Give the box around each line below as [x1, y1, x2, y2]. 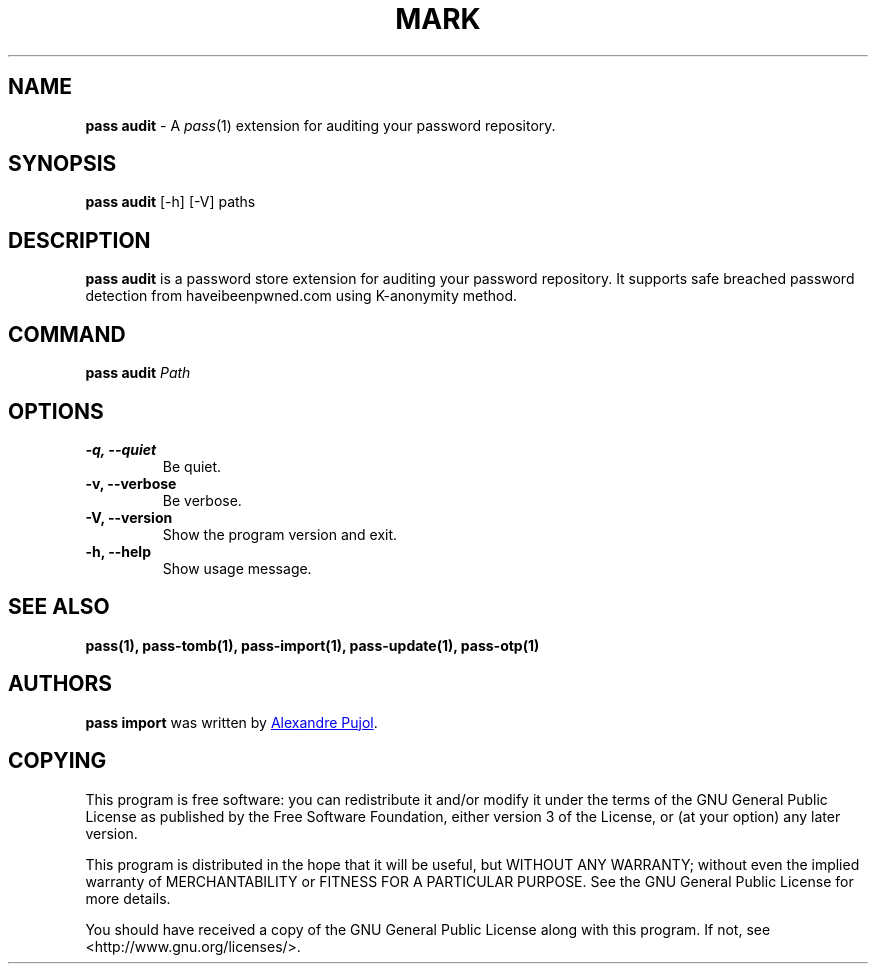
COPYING [8, 748, 107, 774]
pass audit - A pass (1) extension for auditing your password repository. [85, 116, 556, 134]
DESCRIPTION [8, 227, 151, 253]
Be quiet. [162, 457, 222, 475]
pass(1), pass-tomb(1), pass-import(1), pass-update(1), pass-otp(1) [85, 636, 540, 654]
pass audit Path [85, 364, 191, 382]
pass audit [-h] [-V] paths [85, 193, 256, 211]
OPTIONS [8, 398, 104, 424]
